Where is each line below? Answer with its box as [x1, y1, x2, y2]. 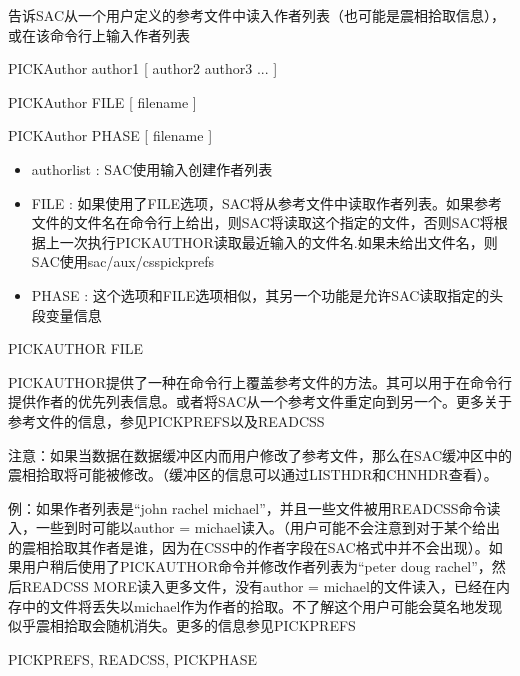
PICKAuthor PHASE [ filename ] [8, 125, 213, 146]
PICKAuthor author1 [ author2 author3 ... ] [8, 58, 278, 79]
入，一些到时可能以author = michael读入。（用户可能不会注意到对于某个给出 [8, 517, 500, 538]
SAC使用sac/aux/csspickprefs [31, 251, 215, 272]
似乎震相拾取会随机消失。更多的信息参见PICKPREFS [8, 615, 356, 636]
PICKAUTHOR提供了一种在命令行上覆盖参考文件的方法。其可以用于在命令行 [8, 371, 512, 392]
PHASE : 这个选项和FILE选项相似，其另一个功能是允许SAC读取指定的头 [31, 284, 504, 305]
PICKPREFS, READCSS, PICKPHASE [8, 648, 258, 669]
